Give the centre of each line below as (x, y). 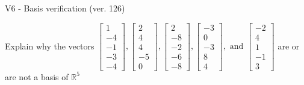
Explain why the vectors (50, 46)
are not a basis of (37, 76)
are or (289, 46)
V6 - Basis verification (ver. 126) (65, 8)
